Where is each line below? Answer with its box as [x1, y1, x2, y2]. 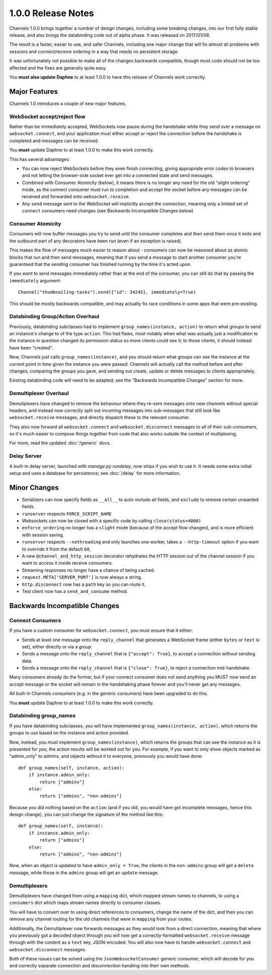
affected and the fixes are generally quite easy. [9, 65, 107, 71]
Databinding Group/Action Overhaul [9, 313, 100, 320]
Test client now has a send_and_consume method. [22, 588, 128, 594]
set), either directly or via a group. [22, 643, 93, 650]
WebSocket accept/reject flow [9, 113, 86, 120]
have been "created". [9, 344, 53, 350]
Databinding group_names [9, 712, 76, 719]
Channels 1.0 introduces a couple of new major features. [9, 100, 127, 106]
